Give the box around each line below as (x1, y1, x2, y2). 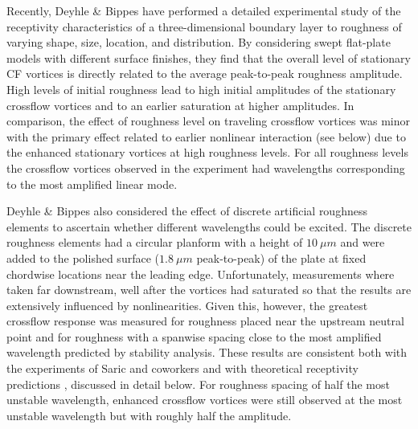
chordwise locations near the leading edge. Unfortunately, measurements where (6, 265, 395, 282)
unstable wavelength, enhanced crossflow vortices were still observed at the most (6, 391, 403, 408)
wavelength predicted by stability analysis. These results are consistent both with (6, 344, 408, 361)
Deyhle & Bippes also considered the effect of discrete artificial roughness (6, 202, 367, 219)
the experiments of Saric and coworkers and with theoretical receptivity (6, 360, 359, 377)
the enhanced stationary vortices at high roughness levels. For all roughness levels (6, 144, 408, 161)
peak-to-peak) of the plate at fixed (196, 249, 367, 266)
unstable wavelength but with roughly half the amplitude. (6, 407, 292, 423)
